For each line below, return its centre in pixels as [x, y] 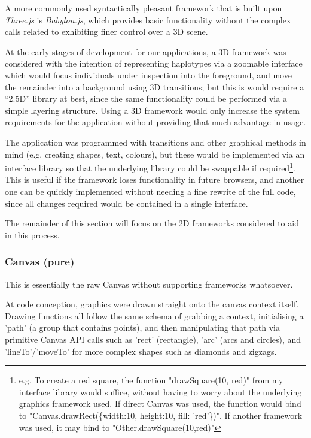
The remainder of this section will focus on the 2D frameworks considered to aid [152, 223]
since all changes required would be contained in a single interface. [126, 203]
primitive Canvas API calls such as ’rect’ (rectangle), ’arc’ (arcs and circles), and [153, 339]
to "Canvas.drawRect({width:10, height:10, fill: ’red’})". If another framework [161, 415]
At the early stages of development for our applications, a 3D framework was [146, 51]
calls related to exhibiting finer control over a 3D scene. [106, 31]
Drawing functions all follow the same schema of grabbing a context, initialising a [154, 315]
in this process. [32, 235]
